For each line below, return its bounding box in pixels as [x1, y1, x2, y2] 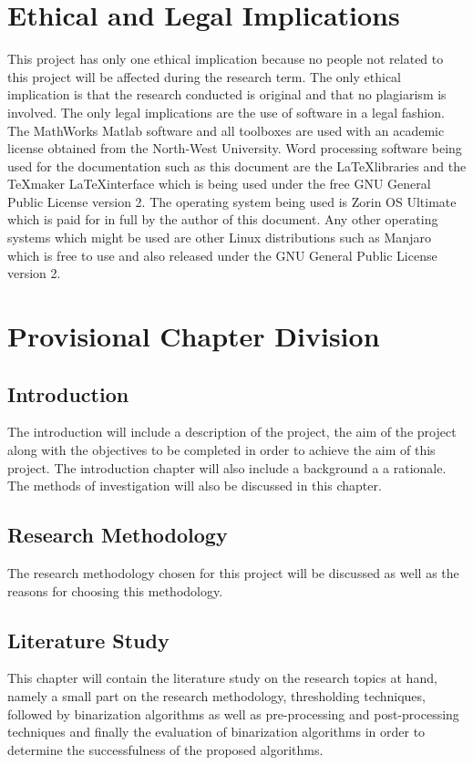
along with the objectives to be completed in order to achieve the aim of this [7, 440, 436, 460]
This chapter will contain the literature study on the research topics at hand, [7, 668, 437, 687]
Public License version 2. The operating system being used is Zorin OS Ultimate [7, 191, 457, 211]
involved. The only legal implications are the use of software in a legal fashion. [7, 102, 445, 121]
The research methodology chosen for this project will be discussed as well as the [7, 563, 459, 582]
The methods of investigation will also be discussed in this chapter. [7, 476, 382, 495]
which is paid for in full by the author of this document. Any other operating [7, 210, 438, 229]
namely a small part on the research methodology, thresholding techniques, [7, 686, 426, 705]
